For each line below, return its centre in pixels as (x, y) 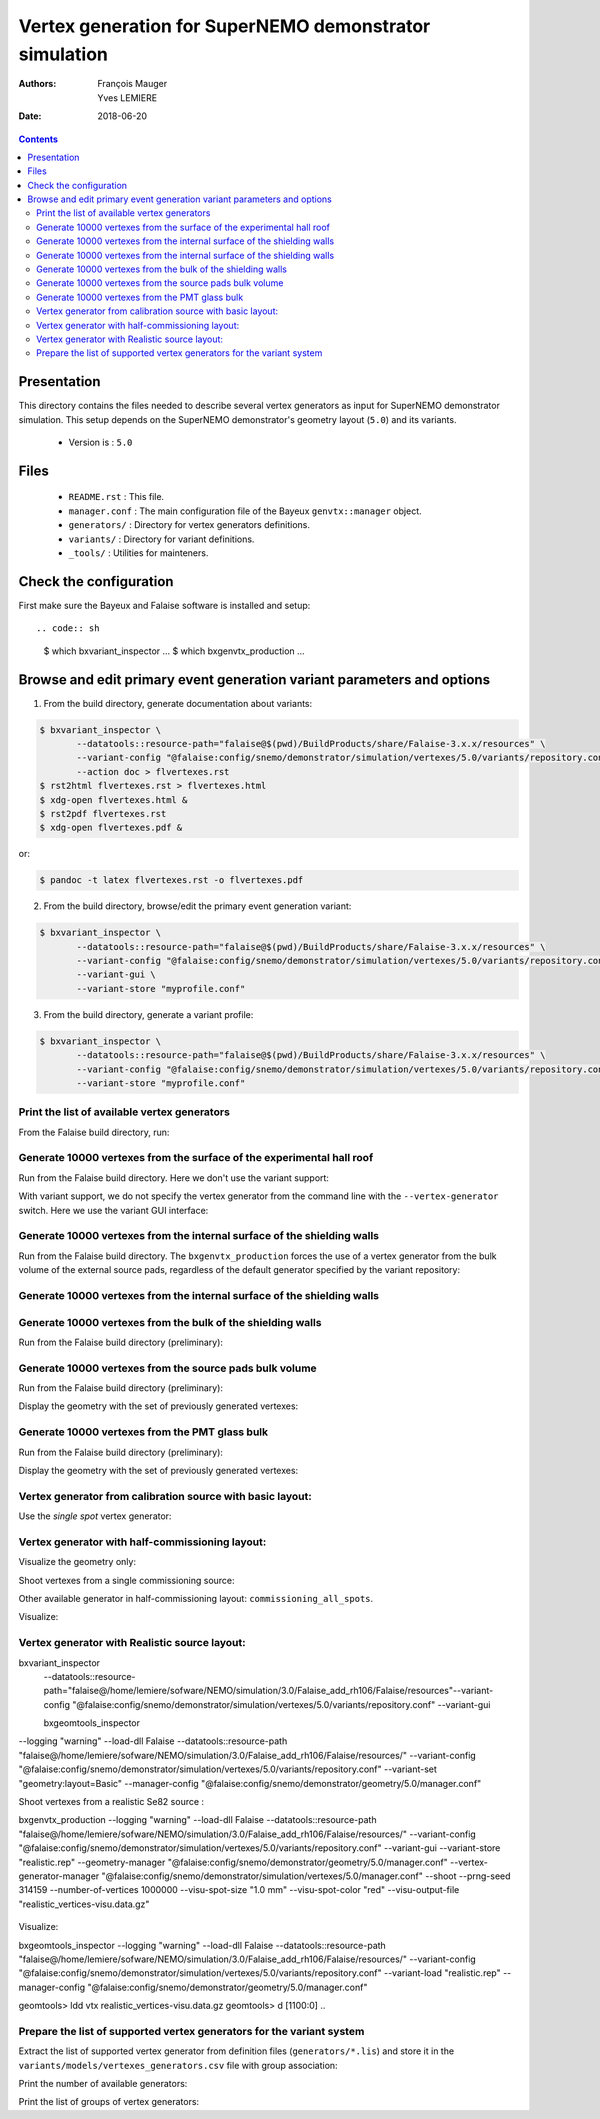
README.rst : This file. (116, 497)
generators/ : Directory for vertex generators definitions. (189, 525)
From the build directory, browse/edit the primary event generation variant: (197, 906)
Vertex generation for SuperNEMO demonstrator (224, 26)
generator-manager (59, 1876)
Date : (30, 116)
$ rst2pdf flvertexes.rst (103, 813)
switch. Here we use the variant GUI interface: (113, 1210)
